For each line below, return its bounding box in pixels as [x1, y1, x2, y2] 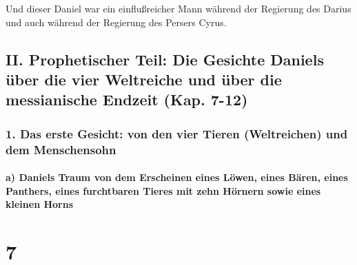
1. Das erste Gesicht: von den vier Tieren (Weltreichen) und [6, 125, 348, 142]
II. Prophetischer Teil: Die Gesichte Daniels [6, 48, 324, 70]
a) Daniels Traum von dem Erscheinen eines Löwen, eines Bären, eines [6, 170, 348, 184]
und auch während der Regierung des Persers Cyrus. [6, 14, 227, 29]
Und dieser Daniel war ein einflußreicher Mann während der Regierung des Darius [6, 1, 351, 15]
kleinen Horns [6, 197, 74, 211]
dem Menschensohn [6, 140, 116, 158]
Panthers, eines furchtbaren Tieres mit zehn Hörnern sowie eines [6, 183, 321, 198]
